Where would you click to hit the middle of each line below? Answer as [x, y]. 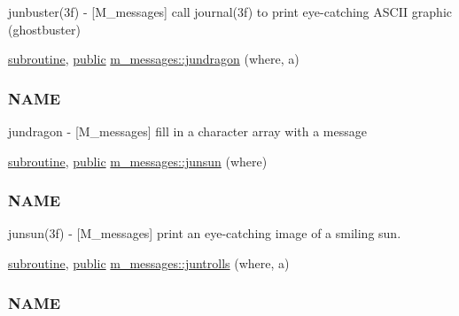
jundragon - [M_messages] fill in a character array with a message [187, 131]
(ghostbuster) [44, 29]
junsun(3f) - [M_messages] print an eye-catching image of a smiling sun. [205, 233]
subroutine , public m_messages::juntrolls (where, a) [149, 263]
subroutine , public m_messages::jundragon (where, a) [154, 59]
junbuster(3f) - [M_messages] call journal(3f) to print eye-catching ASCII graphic [230, 12]
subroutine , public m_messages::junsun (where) [138, 161]
